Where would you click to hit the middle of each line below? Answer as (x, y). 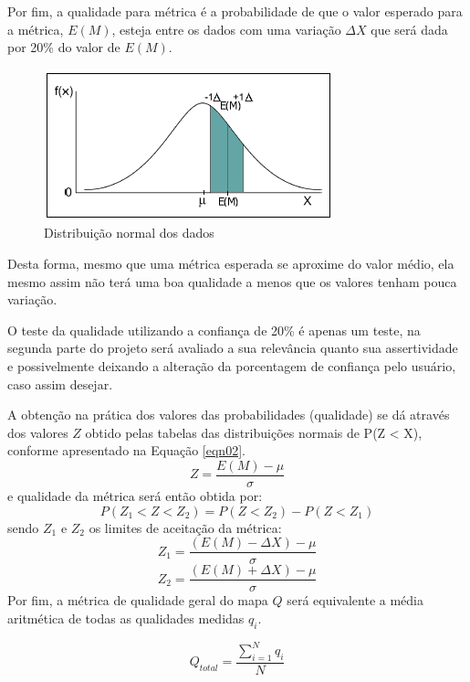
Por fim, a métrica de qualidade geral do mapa (138, 600)
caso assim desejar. (60, 384)
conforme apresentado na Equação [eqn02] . (126, 450)
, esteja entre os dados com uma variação (226, 29)
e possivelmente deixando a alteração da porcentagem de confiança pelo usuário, (232, 365)
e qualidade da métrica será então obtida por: (135, 495)
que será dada (409, 29)
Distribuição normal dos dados (129, 233)
